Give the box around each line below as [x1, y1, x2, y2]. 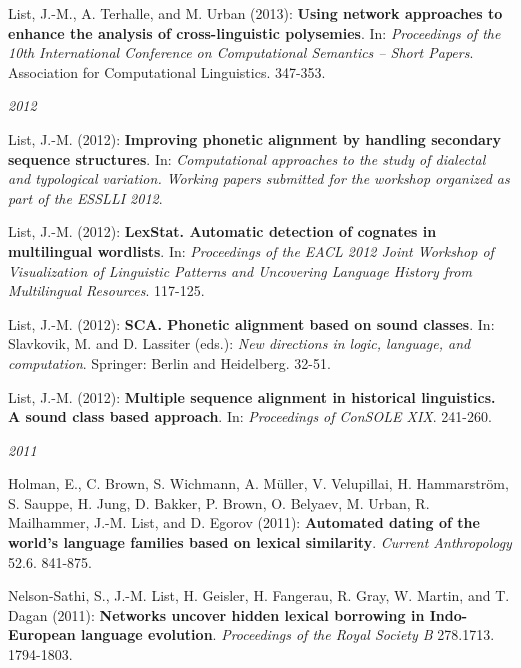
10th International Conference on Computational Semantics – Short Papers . [8, 42, 474, 63]
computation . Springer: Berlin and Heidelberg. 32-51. [8, 352, 331, 373]
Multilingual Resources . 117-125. [8, 280, 205, 301]
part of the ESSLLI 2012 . [8, 187, 163, 208]
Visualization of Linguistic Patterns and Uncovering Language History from [8, 260, 472, 281]
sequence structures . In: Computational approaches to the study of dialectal [8, 148, 486, 169]
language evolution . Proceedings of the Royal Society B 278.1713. [81, 624, 495, 645]
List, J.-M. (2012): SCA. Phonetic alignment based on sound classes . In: [8, 313, 495, 334]
